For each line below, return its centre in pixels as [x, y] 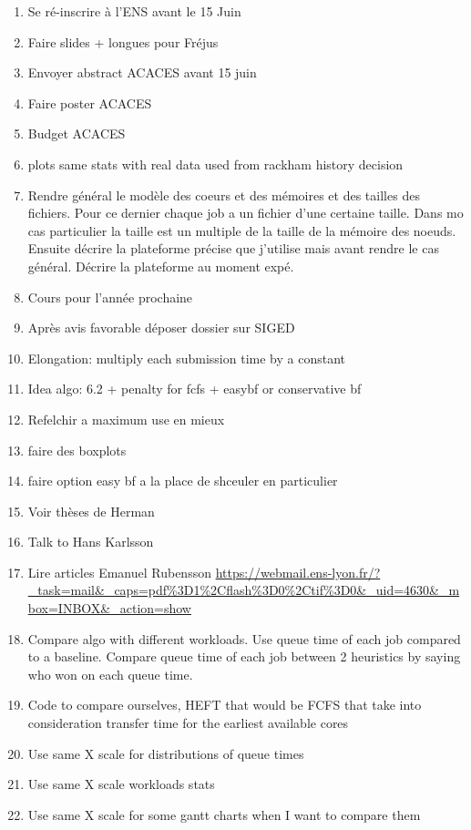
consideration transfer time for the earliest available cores [188, 723]
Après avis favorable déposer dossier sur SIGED [161, 328]
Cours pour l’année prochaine [110, 297]
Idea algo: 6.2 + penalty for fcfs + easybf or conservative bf [195, 389]
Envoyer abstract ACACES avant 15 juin [142, 72]
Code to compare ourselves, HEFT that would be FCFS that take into [225, 705]
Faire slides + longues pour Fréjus [123, 41]
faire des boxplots [77, 450]
